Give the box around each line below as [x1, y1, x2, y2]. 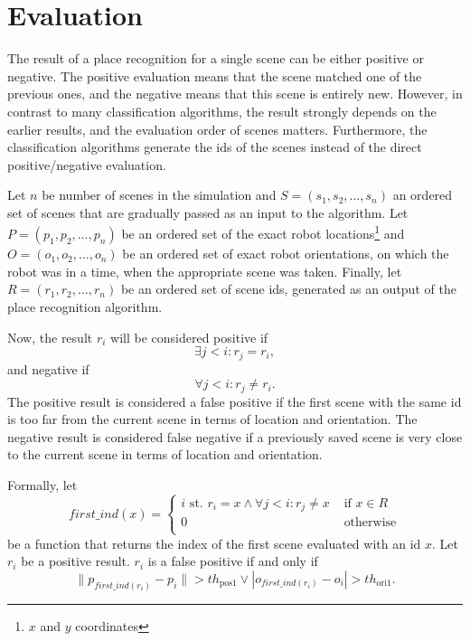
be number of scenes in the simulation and [42, 185, 277, 204]
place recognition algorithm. [7, 297, 163, 316]
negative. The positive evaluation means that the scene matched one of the [7, 66, 422, 85]
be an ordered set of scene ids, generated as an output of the [120, 279, 456, 298]
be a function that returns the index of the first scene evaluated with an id [7, 533, 421, 552]
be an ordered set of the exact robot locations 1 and [121, 222, 405, 243]
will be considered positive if [110, 327, 268, 346]
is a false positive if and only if [147, 551, 318, 570]
